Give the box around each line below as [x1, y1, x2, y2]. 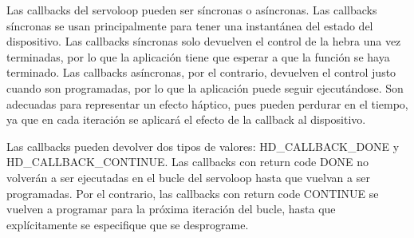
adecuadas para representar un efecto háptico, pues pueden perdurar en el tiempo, [6, 95, 408, 112]
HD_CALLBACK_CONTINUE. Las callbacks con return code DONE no [6, 153, 369, 170]
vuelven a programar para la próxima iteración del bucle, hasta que [6, 200, 336, 217]
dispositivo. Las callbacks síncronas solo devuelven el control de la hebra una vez [6, 33, 401, 50]
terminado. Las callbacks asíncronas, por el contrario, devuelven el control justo [6, 64, 396, 81]
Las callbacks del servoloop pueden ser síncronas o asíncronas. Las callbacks [6, 2, 377, 18]
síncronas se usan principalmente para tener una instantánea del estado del [6, 17, 373, 34]
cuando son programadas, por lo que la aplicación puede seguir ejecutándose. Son [6, 79, 404, 96]
